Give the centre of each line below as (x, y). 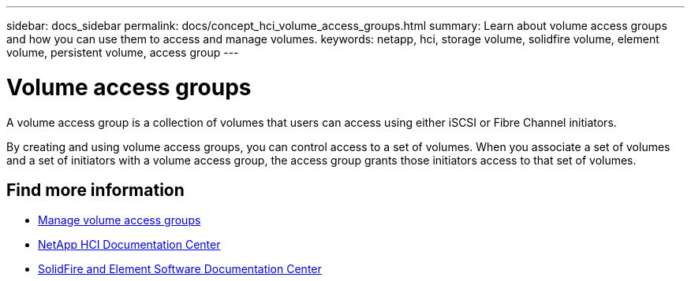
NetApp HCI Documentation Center (129, 245)
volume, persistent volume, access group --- (123, 52)
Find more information (95, 190)
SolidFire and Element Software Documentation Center (180, 269)
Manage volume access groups (120, 220)
